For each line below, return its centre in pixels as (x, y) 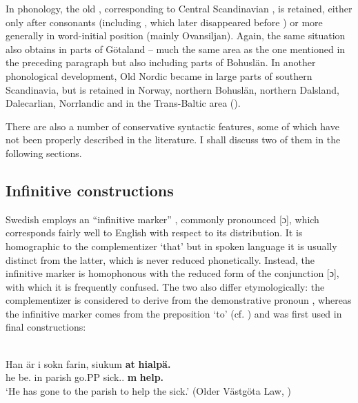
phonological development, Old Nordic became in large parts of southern (159, 75)
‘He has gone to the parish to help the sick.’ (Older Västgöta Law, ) (148, 390)
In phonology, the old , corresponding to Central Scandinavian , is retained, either (179, 8)
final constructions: (46, 327)
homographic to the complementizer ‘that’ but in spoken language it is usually (171, 246)
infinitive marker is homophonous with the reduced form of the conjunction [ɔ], (172, 273)
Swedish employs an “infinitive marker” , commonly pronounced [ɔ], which (162, 219)
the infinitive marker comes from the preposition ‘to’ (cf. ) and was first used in (174, 313)
